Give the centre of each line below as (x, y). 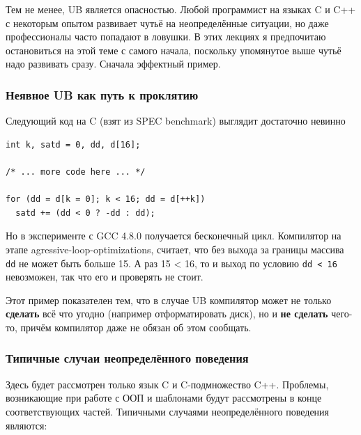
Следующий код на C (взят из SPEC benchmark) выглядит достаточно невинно (176, 121)
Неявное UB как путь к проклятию (102, 94)
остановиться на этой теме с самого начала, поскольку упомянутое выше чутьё (174, 50)
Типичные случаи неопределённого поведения (127, 358)
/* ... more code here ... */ (76, 172)
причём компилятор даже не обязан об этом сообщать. (136, 327)
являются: (26, 425)
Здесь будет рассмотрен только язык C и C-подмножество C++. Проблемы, (167, 384)
